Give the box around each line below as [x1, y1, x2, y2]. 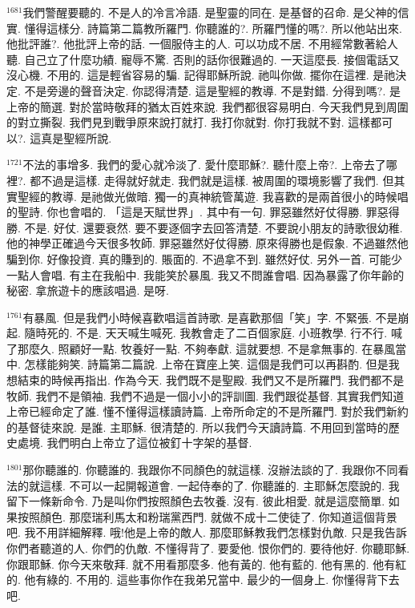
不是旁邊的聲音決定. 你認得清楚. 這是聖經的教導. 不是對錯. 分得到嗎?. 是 [24, 82, 401, 99]
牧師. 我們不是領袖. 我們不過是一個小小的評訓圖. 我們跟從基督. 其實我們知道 [6, 387, 405, 404]
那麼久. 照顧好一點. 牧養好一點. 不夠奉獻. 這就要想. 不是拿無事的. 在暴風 [17, 340, 396, 356]
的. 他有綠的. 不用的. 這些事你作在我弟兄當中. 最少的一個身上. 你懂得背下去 [6, 571, 400, 588]
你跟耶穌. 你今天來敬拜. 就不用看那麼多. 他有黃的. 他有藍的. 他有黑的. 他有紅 [6, 555, 407, 572]
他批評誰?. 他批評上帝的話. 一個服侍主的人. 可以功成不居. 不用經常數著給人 [6, 35, 398, 52]
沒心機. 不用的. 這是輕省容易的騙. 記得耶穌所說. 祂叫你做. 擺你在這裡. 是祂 [6, 66, 396, 83]
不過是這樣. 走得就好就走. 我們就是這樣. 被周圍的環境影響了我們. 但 [41, 171, 394, 188]
